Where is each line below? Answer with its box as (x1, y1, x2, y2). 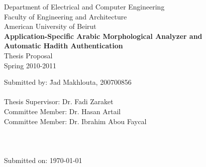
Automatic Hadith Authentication (4, 40, 123, 51)
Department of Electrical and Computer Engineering (4, 1, 165, 11)
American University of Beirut (4, 21, 97, 31)
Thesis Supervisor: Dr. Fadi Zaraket (4, 96, 113, 107)
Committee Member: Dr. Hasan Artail (4, 106, 121, 116)
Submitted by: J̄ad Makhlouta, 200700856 (4, 77, 132, 87)
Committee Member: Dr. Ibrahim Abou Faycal (4, 116, 147, 126)
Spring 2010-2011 (4, 60, 57, 70)
